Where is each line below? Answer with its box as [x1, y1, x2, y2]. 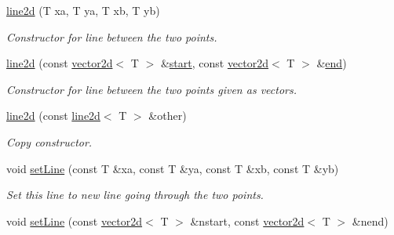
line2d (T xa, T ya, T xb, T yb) [6, 2, 160, 18]
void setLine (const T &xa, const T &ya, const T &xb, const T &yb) [6, 160, 339, 176]
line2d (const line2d [6, 107, 100, 124]
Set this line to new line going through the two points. [6, 186, 264, 203]
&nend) [352, 212, 389, 229]
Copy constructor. [6, 133, 93, 150]
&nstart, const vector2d [190, 212, 305, 229]
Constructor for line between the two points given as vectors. [6, 81, 297, 97]
